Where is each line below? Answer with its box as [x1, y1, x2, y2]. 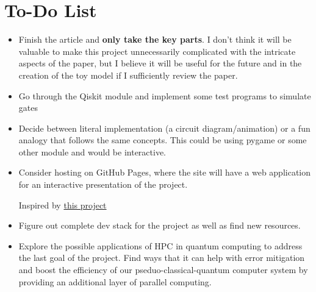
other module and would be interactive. [18, 145, 167, 158]
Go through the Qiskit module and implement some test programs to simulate [18, 89, 311, 102]
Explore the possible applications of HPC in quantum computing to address [18, 239, 303, 252]
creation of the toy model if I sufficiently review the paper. [18, 68, 238, 81]
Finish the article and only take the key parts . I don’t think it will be [18, 33, 292, 46]
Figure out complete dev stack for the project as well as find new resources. [18, 219, 301, 232]
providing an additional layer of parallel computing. [18, 275, 212, 288]
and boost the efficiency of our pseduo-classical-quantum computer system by [18, 263, 308, 276]
